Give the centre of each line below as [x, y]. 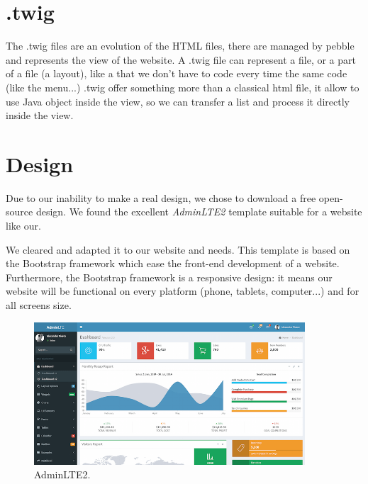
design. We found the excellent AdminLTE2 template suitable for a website [199, 212]
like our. [23, 225]
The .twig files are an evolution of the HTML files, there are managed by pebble [180, 46]
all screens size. [39, 304]
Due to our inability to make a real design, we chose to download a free [161, 197]
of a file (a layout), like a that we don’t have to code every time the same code [177, 73]
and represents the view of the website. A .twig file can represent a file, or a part [181, 59]
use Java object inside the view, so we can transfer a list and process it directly [178, 101]
